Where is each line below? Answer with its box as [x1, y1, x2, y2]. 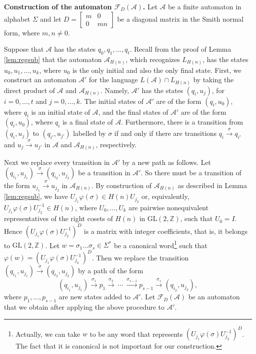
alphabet [4, 13, 31, 24]
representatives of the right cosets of [4, 213, 113, 224]
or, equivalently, [141, 191, 190, 201]
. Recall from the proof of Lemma [129, 44, 231, 54]
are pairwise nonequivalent [128, 202, 209, 212]
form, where [4, 27, 40, 37]
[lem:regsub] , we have [4, 191, 68, 201]
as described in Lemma [178, 180, 247, 190]
